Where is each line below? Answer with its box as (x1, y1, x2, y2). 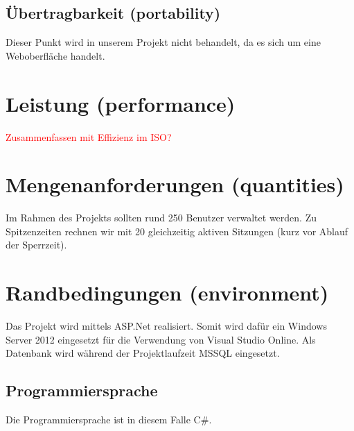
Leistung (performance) (6, 89, 236, 117)
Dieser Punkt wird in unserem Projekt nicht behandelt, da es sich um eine (6, 35, 321, 49)
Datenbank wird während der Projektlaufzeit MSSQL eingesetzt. (6, 346, 280, 360)
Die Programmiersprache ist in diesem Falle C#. (6, 412, 212, 427)
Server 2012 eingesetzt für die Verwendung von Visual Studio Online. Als (6, 332, 316, 346)
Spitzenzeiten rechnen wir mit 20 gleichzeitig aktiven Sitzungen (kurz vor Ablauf (6, 223, 348, 238)
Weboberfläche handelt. (6, 48, 105, 62)
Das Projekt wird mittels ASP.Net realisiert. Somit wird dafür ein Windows (6, 319, 327, 333)
